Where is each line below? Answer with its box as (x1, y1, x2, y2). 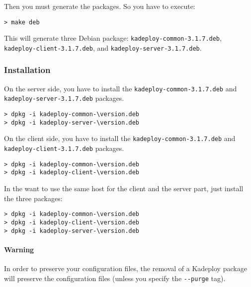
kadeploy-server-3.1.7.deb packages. (4, 93, 124, 103)
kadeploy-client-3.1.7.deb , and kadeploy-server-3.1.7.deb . (4, 42, 202, 53)
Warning (4, 244, 34, 254)
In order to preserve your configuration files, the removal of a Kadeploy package (4, 263, 247, 273)
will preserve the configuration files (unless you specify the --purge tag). (4, 273, 226, 283)
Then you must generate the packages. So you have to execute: (4, 1, 195, 11)
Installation (4, 64, 51, 76)
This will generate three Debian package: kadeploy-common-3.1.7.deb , (4, 33, 222, 43)
